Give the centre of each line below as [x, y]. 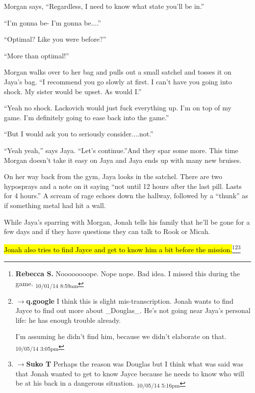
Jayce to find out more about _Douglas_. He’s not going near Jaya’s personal [133, 310]
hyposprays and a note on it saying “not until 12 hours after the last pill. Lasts [123, 186]
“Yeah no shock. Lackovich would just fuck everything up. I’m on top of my [118, 108]
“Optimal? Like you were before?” [55, 39]
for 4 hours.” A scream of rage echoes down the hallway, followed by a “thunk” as [126, 196]
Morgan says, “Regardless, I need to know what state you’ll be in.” [104, 6]
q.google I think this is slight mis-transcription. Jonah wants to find [130, 301]
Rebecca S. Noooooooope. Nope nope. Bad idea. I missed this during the [127, 273]
